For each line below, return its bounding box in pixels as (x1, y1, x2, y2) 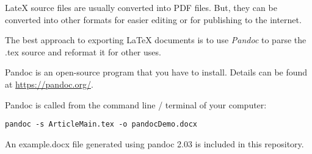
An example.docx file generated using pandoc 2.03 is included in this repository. (5, 137, 304, 150)
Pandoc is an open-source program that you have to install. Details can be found (5, 66, 308, 79)
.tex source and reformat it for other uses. (5, 45, 161, 58)
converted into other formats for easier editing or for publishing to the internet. (5, 13, 302, 26)
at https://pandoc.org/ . (5, 77, 93, 90)
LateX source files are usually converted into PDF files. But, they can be (5, 1, 277, 13)
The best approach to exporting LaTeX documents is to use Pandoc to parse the (5, 33, 307, 46)
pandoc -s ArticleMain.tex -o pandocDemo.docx (5, 120, 197, 129)
